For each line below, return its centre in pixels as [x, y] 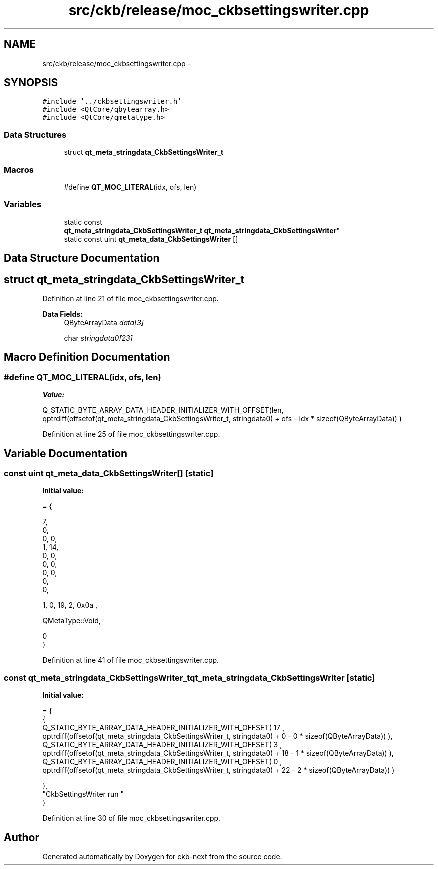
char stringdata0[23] [98, 338]
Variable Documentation [66, 453]
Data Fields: [63, 314]
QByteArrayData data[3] [104, 322]
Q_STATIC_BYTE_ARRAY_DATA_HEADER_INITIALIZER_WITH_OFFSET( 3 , [162, 745]
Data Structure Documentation [82, 258]
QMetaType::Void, [72, 621]
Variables [23, 205]
